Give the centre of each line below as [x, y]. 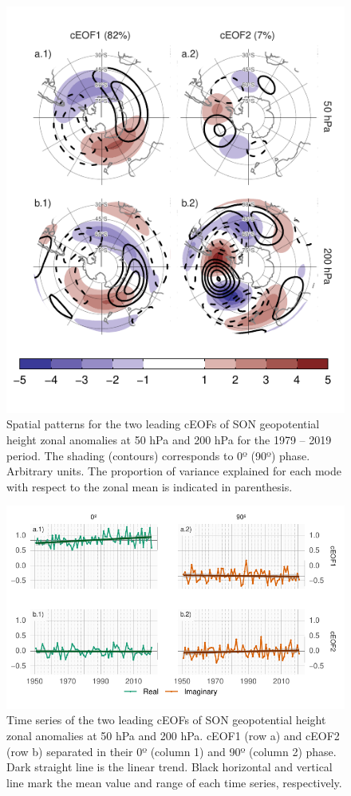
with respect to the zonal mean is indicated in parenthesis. [150, 486]
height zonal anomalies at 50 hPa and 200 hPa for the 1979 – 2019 [169, 440]
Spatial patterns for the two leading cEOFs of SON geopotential [163, 424]
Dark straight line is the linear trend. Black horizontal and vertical [170, 767]
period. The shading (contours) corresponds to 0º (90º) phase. [158, 455]
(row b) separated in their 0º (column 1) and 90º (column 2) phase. [172, 751]
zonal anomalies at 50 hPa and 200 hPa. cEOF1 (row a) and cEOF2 [173, 735]
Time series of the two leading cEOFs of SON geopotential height [166, 720]
